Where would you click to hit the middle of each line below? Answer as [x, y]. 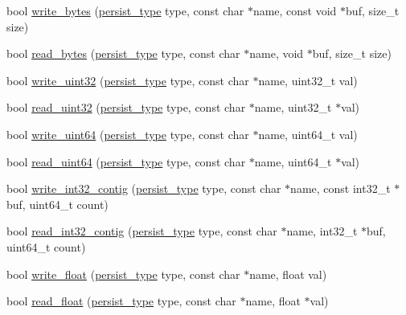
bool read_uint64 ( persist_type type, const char [126, 161]
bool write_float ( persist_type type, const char [123, 274]
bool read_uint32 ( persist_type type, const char [126, 107]
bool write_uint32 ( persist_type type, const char [128, 80]
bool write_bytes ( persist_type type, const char [125, 10]
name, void [277, 53]
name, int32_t [322, 231]
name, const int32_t [340, 188]
